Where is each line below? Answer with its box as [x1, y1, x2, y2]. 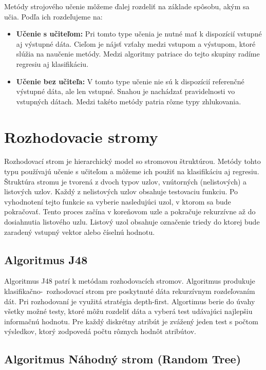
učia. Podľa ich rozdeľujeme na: [4, 11, 103, 22]
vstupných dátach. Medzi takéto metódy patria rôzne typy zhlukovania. [16, 96, 241, 106]
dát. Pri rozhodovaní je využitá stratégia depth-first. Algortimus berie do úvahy [4, 295, 255, 306]
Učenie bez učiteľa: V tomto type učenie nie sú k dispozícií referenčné [16, 76, 244, 86]
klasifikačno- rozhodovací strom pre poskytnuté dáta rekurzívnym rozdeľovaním [4, 286, 255, 297]
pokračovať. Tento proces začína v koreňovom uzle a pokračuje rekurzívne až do [4, 206, 256, 217]
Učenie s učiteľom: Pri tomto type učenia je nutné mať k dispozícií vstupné [16, 28, 262, 39]
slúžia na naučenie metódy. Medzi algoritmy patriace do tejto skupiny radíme [16, 48, 260, 59]
